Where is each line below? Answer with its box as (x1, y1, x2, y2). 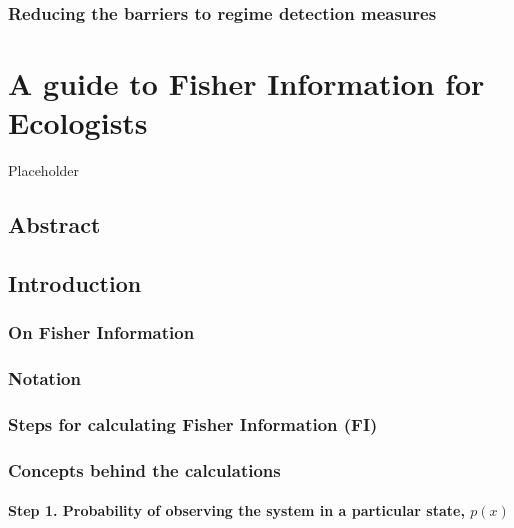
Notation (8, 366, 81, 391)
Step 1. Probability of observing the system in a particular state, (8, 500, 465, 521)
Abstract (8, 209, 101, 240)
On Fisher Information (8, 320, 195, 345)
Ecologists (8, 102, 148, 143)
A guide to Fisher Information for (8, 63, 485, 104)
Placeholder (8, 160, 80, 181)
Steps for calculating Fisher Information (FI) (8, 411, 378, 436)
